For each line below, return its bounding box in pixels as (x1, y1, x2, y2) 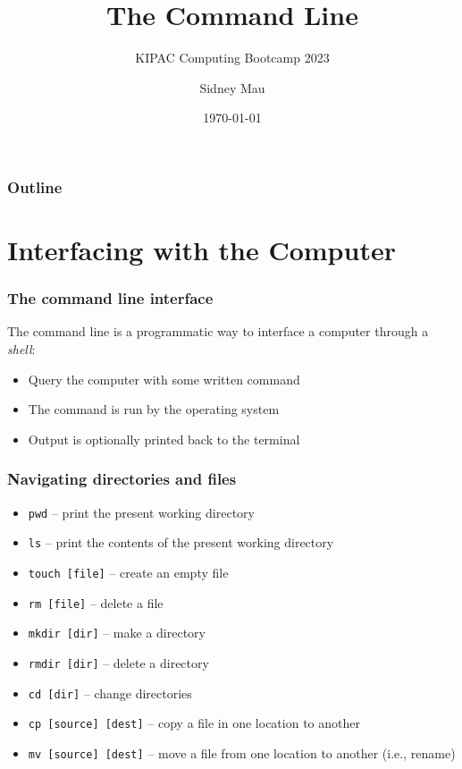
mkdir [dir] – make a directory (28, 623, 206, 642)
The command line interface (7, 287, 214, 309)
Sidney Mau (199, 78, 265, 97)
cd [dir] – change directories (28, 683, 192, 702)
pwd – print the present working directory (28, 503, 255, 521)
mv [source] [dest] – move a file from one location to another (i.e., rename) (28, 743, 456, 762)
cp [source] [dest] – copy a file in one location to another (28, 714, 360, 732)
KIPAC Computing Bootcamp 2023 (135, 48, 330, 67)
